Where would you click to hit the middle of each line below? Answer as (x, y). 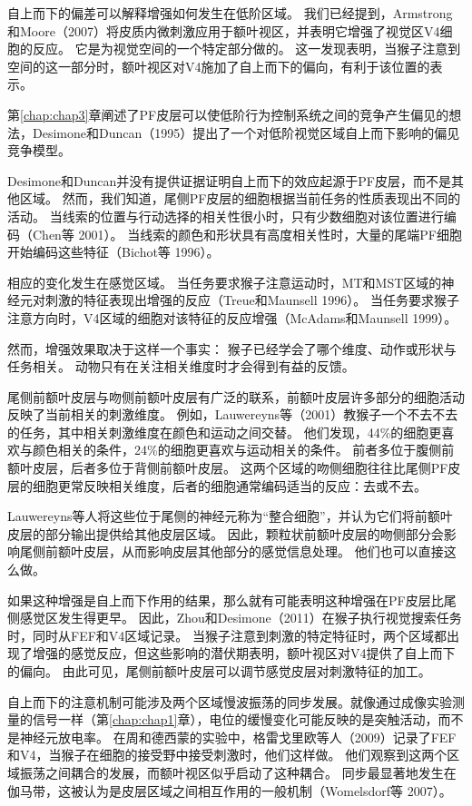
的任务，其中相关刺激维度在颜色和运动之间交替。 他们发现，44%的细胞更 (225, 432)
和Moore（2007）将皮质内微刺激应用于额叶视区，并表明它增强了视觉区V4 (224, 30)
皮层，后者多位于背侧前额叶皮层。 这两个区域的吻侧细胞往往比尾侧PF (240, 468)
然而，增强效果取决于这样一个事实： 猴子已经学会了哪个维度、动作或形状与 (232, 348)
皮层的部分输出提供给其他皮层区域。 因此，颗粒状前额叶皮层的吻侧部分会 (226, 533)
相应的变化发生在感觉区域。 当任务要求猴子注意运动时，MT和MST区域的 (225, 282)
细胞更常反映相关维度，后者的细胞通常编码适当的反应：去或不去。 (229, 485)
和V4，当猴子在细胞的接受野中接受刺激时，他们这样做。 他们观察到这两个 (227, 755)
